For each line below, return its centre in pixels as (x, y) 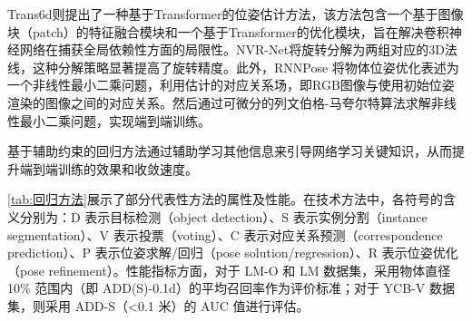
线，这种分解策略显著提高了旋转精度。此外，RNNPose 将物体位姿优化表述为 (233, 67)
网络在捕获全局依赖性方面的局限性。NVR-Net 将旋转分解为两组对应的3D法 (238, 49)
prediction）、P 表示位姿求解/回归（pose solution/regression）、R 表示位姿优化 (233, 253)
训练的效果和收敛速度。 (128, 168)
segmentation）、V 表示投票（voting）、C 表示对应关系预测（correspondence (225, 234)
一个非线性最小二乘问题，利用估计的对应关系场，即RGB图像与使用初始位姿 (231, 85)
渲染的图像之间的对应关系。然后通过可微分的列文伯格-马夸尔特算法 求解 (219, 102)
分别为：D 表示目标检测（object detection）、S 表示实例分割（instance (223, 216)
